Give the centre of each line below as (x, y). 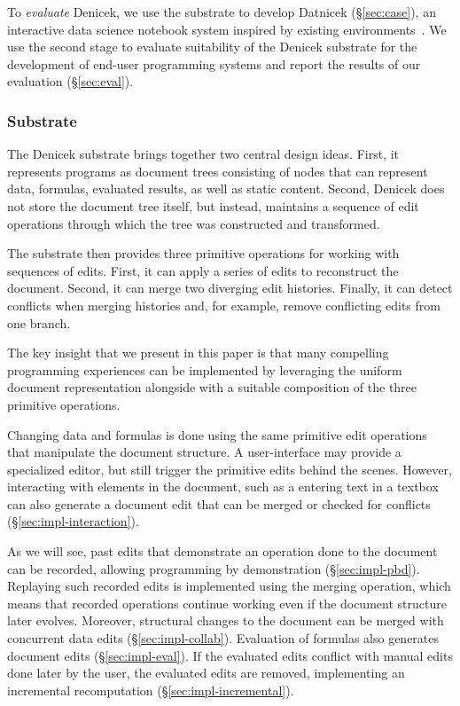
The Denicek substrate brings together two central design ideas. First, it (203, 154)
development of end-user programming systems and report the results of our (214, 63)
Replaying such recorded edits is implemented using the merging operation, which (229, 586)
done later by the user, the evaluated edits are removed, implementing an (206, 673)
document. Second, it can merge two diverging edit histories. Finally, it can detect (230, 288)
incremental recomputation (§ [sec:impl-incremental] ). (151, 690)
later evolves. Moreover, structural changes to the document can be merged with (226, 620)
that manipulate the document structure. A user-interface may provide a (204, 452)
